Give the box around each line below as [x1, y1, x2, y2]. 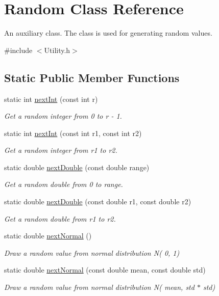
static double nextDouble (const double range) [4, 162, 150, 172]
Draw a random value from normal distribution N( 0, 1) [4, 247, 180, 258]
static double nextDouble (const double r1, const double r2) [4, 196, 191, 207]
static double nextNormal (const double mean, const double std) [4, 264, 206, 275]
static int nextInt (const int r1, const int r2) [4, 127, 142, 138]
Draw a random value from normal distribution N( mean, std [4, 282, 194, 292]
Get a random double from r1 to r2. [4, 213, 116, 224]
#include [4, 44, 33, 55]
